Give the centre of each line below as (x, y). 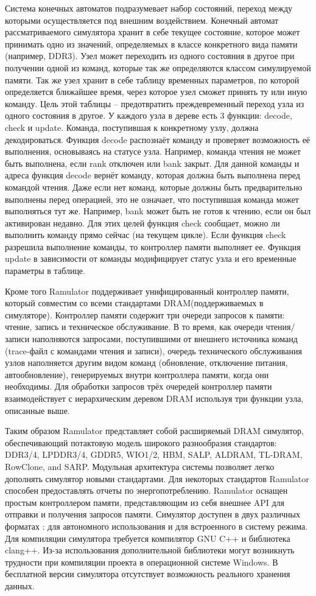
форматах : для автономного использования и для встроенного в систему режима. (156, 526)
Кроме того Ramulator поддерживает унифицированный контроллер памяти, (147, 291)
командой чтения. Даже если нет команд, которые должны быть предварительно (154, 187)
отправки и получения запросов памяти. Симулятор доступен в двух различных (153, 514)
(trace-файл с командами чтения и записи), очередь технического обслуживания (153, 350)
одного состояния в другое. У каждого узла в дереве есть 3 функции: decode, (149, 115)
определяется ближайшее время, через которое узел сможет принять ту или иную (156, 92)
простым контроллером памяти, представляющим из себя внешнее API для (145, 502)
